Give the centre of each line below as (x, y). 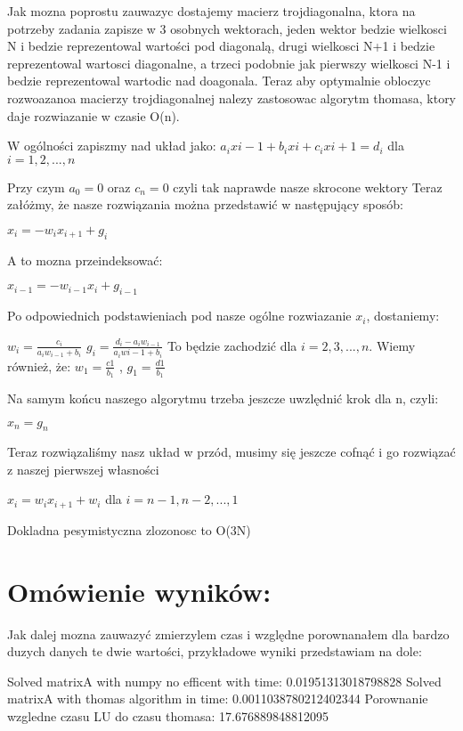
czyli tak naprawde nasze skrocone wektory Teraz (308, 187)
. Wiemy (392, 345)
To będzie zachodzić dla (232, 345)
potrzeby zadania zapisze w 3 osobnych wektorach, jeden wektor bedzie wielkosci (227, 28)
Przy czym (36, 187)
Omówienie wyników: (139, 591)
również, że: (39, 365)
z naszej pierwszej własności (83, 469)
